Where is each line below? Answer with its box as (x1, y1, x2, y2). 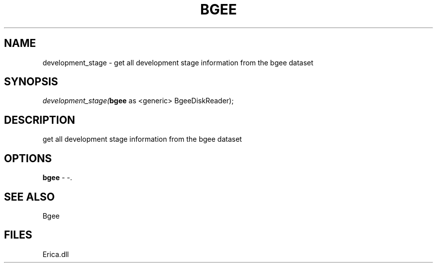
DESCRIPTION (4, 113, 75, 126)
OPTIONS (4, 152, 52, 165)
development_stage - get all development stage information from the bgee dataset (42, 58, 314, 67)
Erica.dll (42, 250, 69, 259)
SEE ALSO (4, 190, 55, 203)
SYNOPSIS (4, 75, 58, 88)
